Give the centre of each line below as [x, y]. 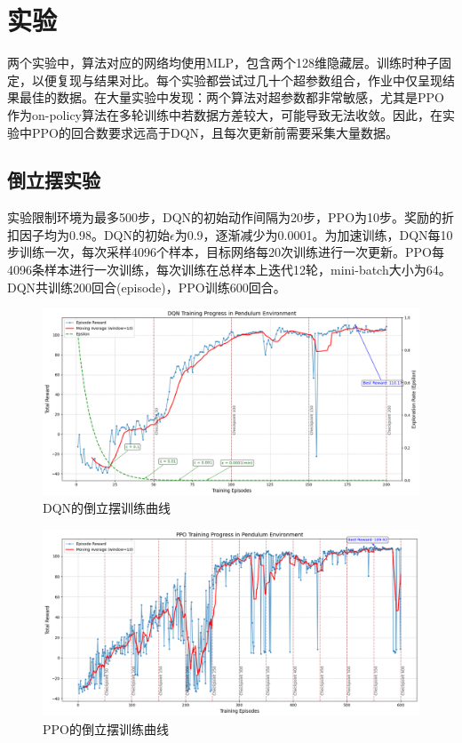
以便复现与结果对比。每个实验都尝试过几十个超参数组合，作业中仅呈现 [237, 80]
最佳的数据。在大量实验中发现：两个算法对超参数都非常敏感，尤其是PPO [231, 97]
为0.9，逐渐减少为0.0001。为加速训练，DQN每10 [314, 234]
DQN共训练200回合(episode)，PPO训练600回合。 [147, 287]
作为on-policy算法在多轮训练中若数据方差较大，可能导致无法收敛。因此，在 [225, 114]
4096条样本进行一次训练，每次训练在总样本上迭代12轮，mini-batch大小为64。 [229, 270]
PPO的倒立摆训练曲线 [106, 728]
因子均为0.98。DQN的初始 [94, 234]
